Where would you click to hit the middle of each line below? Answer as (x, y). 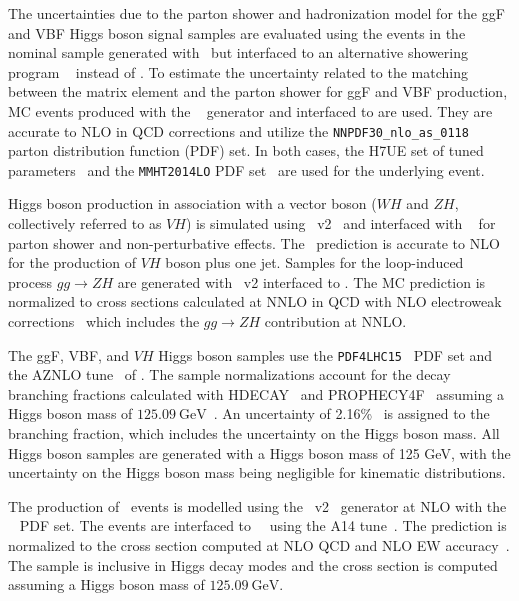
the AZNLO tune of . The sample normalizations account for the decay (229, 374)
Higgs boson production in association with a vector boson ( (192, 203)
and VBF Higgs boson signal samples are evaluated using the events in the (237, 32)
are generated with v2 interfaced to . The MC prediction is (301, 281)
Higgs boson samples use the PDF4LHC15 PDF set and (325, 354)
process (30, 281)
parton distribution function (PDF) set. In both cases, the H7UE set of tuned (246, 150)
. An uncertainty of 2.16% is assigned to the (351, 413)
